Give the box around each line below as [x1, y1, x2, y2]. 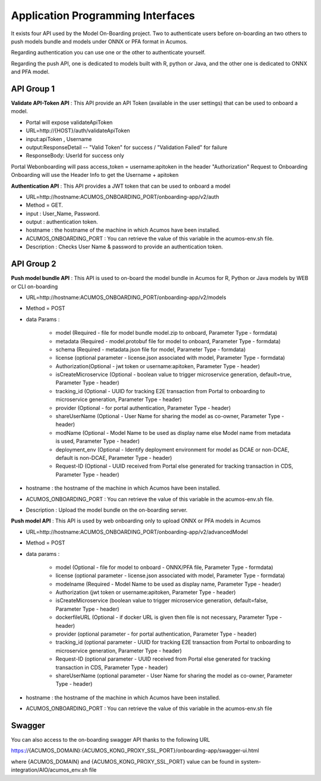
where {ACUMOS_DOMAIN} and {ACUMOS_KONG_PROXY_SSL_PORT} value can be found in [11, 758, 240, 765]
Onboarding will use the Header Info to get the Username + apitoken [11, 172, 179, 179]
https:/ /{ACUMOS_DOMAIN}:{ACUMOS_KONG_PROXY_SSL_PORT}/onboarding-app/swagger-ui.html [11, 747, 259, 754]
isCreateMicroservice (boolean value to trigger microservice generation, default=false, [55, 597, 268, 604]
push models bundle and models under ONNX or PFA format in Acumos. [11, 38, 188, 45]
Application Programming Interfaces [11, 9, 196, 22]
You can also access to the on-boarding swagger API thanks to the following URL [11, 736, 210, 743]
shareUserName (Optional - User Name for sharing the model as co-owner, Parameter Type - [55, 413, 285, 420]
